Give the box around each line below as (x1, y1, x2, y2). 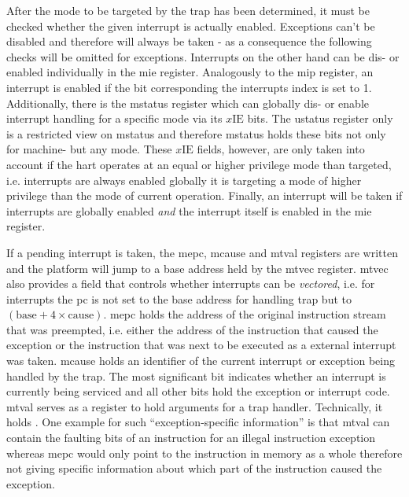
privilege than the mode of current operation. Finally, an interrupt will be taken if (6, 187, 403, 204)
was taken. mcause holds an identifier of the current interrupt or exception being (6, 352, 395, 369)
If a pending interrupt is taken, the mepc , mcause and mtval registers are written (6, 244, 398, 260)
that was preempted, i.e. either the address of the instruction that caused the (6, 321, 378, 337)
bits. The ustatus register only (247, 110, 393, 127)
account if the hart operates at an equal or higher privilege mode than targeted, (6, 156, 392, 172)
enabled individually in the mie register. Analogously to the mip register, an (6, 64, 374, 80)
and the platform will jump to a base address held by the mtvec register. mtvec (6, 260, 389, 276)
